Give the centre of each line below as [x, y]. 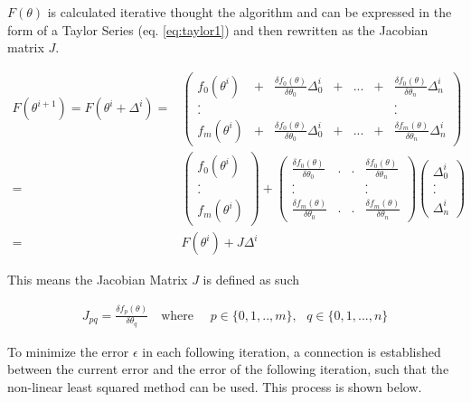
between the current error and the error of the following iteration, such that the [228, 369]
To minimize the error [68, 351]
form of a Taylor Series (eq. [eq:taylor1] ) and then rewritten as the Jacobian [218, 29]
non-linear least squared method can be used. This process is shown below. [215, 386]
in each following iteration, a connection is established [292, 351]
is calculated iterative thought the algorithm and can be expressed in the [250, 12]
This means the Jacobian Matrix [98, 280]
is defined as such [251, 280]
